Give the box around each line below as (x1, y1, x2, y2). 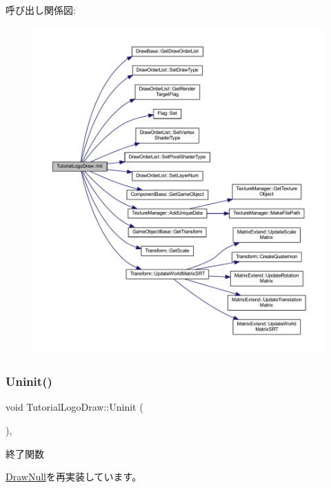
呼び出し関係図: (6, 3, 76, 17)
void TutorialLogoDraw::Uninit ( (6, 400, 143, 414)
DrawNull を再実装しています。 (6, 469, 142, 484)
